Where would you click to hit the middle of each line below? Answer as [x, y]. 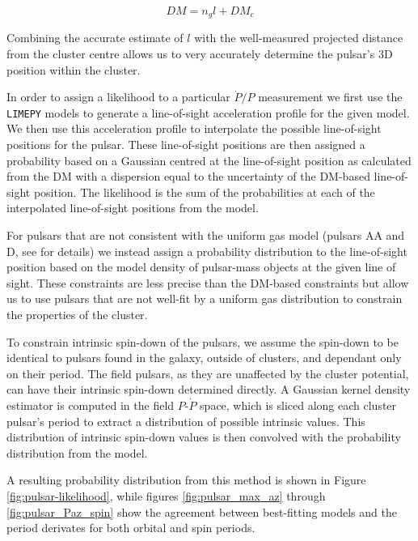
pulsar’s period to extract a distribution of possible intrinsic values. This [186, 421]
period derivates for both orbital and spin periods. [131, 528]
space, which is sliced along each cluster [298, 405]
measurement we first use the [330, 97]
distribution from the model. [77, 452]
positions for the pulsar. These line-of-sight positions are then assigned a [186, 145]
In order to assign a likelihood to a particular [118, 97]
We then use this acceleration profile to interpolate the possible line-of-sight [194, 128]
